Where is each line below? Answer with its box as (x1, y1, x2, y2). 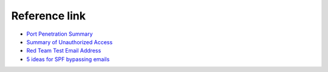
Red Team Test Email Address (26, 47, 101, 54)
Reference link (11, 9, 86, 22)
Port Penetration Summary (26, 30, 94, 38)
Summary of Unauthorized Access (26, 38, 113, 45)
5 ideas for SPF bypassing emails (26, 55, 110, 63)
